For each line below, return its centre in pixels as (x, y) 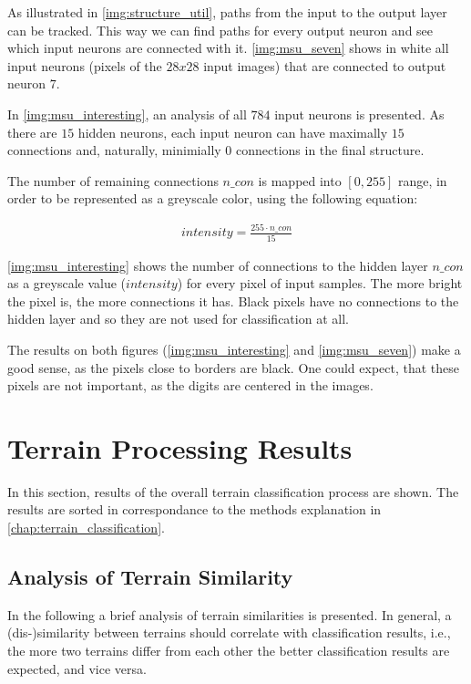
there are (32, 132)
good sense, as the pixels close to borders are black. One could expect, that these (234, 367)
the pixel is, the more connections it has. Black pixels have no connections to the (233, 301)
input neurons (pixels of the (85, 65)
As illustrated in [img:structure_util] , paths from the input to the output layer (227, 12)
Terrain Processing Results (180, 447)
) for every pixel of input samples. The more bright (320, 283)
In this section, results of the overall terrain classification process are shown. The (233, 491)
